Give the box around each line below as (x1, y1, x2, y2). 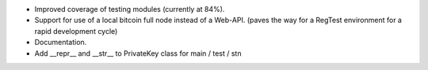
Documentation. (34, 38, 87, 47)
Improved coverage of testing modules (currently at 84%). (34, 5, 225, 13)
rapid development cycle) (34, 26, 118, 35)
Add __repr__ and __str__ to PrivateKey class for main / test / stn (34, 48, 242, 58)
